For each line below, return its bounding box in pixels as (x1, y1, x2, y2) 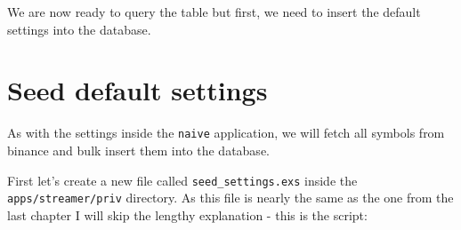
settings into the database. (7, 20, 151, 38)
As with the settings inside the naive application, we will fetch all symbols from (7, 123, 445, 142)
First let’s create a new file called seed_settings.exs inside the (7, 171, 358, 189)
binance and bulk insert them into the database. (7, 140, 270, 159)
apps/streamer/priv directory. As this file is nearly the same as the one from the (7, 188, 454, 207)
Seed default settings (7, 72, 268, 108)
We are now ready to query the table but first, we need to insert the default (7, 3, 421, 20)
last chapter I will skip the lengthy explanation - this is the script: (7, 205, 368, 224)
